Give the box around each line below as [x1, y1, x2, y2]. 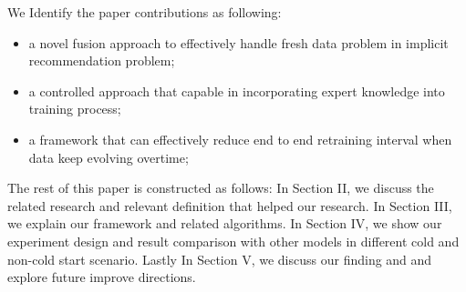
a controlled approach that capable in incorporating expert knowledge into [28, 81, 445, 100]
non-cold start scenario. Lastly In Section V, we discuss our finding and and [7, 249, 432, 268]
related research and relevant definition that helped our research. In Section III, [7, 196, 452, 215]
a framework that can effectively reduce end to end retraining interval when [28, 129, 452, 148]
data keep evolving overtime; [28, 147, 189, 166]
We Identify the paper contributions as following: [7, 3, 282, 21]
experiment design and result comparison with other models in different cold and [7, 231, 460, 250]
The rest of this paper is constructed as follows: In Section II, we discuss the [7, 178, 434, 197]
